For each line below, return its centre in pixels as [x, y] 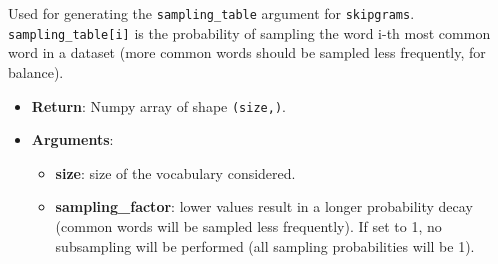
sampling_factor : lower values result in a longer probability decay [264, 206]
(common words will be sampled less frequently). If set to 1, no [248, 225]
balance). [36, 71]
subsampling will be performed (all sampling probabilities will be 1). [265, 245]
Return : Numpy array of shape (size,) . [158, 105]
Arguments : [72, 139]
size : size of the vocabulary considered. [175, 172]
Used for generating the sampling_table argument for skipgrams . [211, 13]
